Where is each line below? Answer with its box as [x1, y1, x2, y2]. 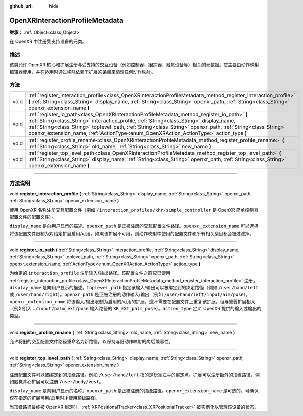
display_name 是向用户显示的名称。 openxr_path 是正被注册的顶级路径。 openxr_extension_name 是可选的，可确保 [9, 388, 259, 394]
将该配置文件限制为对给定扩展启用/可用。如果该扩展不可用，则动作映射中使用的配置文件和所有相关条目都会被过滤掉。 [9, 230, 255, 236]
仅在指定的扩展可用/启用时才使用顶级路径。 [9, 395, 100, 401]
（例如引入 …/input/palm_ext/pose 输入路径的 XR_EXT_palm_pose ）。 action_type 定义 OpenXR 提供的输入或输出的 [9, 306, 262, 312]
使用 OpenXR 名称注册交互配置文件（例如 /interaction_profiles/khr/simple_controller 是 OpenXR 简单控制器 [9, 207, 259, 213]
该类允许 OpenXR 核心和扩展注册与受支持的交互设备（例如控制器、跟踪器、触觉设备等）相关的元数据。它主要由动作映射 [9, 62, 260, 68]
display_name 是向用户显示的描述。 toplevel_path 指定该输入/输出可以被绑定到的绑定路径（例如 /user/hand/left [9, 285, 259, 291]
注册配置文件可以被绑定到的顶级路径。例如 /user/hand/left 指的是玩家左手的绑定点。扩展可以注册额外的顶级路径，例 [9, 372, 260, 378]
